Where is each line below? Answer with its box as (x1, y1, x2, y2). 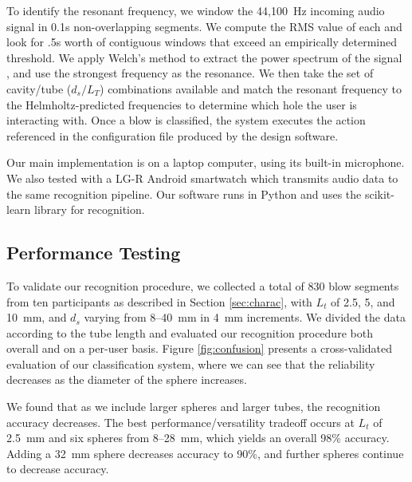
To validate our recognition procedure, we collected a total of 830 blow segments (6, 277, 399, 294)
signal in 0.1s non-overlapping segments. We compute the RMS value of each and (6, 18, 402, 34)
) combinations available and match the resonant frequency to (100, 80, 402, 97)
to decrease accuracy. (6, 460, 109, 477)
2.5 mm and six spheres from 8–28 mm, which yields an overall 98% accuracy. (6, 429, 390, 446)
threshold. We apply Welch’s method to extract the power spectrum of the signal (6, 49, 402, 65)
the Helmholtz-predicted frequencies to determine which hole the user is (6, 96, 357, 113)
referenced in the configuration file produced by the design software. (6, 127, 339, 144)
